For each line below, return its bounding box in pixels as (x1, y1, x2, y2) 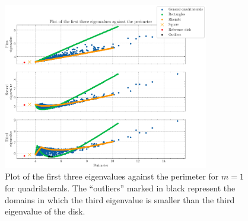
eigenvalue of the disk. (5, 205, 85, 217)
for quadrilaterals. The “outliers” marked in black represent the (5, 182, 236, 194)
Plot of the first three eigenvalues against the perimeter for (5, 170, 219, 182)
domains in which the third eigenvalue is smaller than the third (5, 193, 235, 206)
